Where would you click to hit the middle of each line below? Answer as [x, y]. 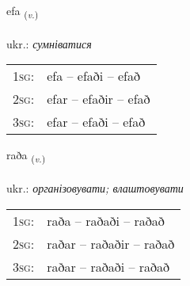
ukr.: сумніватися [49, 43]
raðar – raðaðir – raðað [111, 243]
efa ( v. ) [23, 11]
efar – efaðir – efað [99, 99]
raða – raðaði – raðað [106, 220]
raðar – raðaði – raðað [108, 266]
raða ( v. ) [26, 156]
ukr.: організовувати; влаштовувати [95, 188]
